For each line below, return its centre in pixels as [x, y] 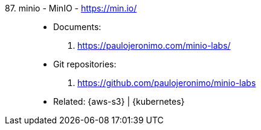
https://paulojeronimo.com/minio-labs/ [154, 45]
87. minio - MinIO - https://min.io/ [71, 8]
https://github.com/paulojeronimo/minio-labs [167, 83]
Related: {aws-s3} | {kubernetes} [119, 101]
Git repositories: [85, 64]
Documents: [77, 27]
